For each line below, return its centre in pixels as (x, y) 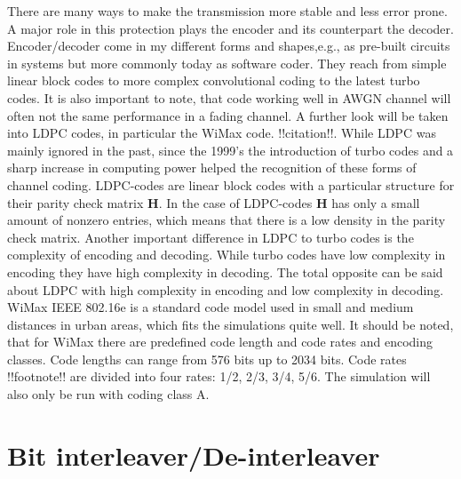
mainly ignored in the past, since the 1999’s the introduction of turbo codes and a (230, 150)
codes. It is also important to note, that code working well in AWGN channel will (229, 97)
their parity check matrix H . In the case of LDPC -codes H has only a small (214, 202)
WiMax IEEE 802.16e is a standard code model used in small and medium (211, 307)
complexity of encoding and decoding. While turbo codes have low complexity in (227, 255)
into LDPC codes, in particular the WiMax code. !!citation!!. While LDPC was (222, 133)
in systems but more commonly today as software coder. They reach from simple (227, 63)
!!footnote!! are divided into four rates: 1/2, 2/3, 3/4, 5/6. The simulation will (219, 376)
